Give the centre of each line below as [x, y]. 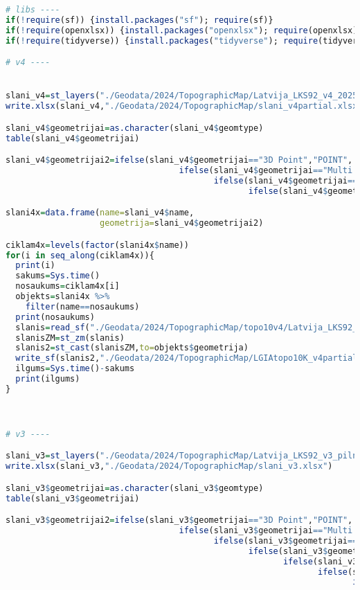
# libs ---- [33, 10]
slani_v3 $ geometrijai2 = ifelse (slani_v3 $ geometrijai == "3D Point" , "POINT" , [179, 520]
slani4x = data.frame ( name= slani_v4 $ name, [100, 213]
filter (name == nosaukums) [82, 306]
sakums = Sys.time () [58, 276]
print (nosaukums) [55, 317]
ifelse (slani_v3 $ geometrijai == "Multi [266, 531]
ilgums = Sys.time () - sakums [75, 369]
